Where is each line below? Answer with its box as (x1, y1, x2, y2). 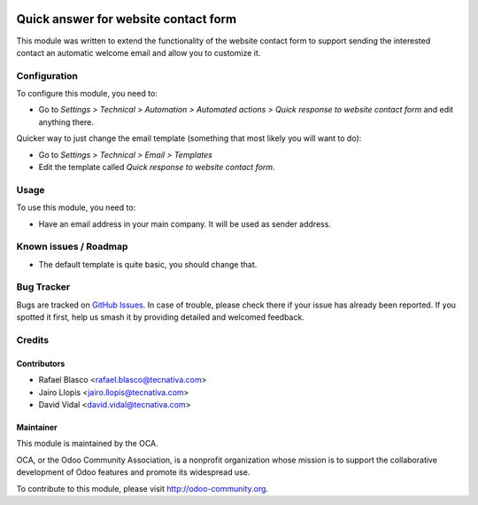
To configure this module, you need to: (16, 89, 158, 99)
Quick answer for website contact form (16, 12, 237, 27)
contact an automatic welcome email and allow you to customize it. (16, 47, 261, 58)
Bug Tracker (16, 281, 71, 293)
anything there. (38, 116, 95, 128)
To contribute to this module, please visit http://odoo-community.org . (16, 483, 269, 493)
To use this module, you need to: (16, 202, 136, 213)
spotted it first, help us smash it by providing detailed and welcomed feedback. (16, 312, 305, 322)
